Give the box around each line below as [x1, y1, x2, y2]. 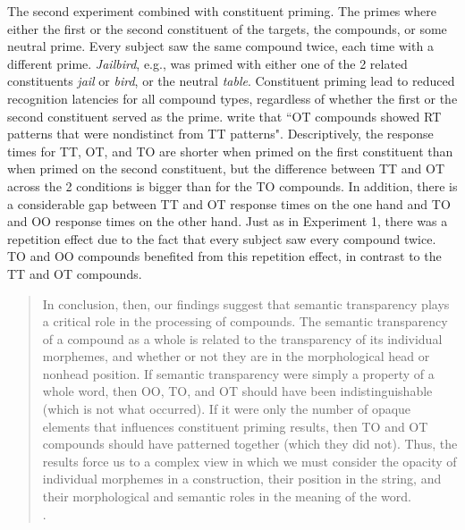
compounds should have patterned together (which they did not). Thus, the [42, 434, 458, 453]
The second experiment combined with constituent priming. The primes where [7, 2, 436, 20]
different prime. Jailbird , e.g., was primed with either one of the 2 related [7, 54, 408, 72]
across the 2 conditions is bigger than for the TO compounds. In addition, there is [7, 176, 458, 195]
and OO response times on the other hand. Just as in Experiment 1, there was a [7, 212, 448, 231]
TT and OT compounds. [7, 264, 142, 282]
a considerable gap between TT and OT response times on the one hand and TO [7, 194, 451, 213]
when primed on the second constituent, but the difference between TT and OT [7, 159, 445, 178]
